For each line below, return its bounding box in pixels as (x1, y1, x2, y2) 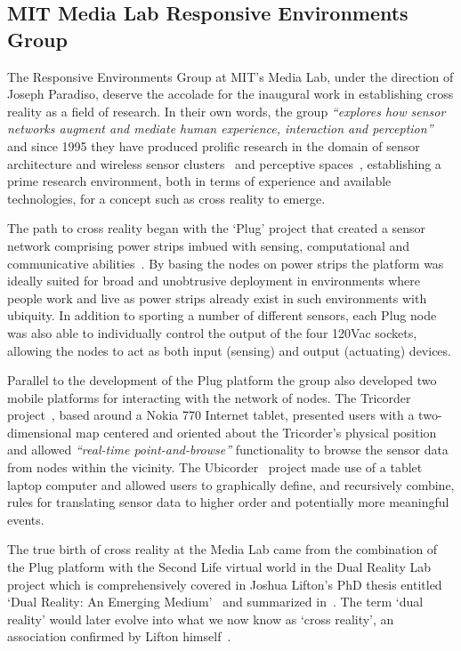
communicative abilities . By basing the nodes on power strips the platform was (7, 253, 444, 272)
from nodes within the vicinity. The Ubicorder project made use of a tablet (7, 458, 423, 477)
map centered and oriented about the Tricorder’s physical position (76, 422, 437, 441)
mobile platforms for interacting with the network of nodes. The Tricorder (7, 388, 411, 406)
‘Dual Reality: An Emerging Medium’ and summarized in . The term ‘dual (7, 592, 424, 611)
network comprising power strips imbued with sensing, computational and (7, 236, 410, 254)
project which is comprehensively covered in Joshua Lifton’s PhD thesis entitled (7, 575, 442, 593)
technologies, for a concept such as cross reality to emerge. (7, 189, 326, 207)
